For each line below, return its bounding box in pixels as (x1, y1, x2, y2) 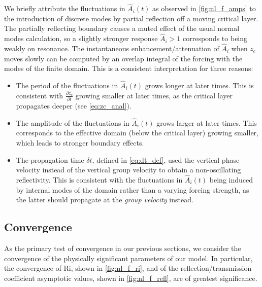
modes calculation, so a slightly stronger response (4, 33, 158, 44)
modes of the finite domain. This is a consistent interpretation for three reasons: (4, 63, 253, 74)
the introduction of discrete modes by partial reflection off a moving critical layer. (4, 13, 258, 23)
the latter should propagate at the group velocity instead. (16, 194, 193, 205)
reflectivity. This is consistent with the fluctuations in (16, 174, 183, 185)
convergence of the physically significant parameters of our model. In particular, (4, 253, 253, 263)
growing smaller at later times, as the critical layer (75, 90, 233, 100)
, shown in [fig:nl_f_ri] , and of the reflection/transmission (71, 263, 252, 273)
